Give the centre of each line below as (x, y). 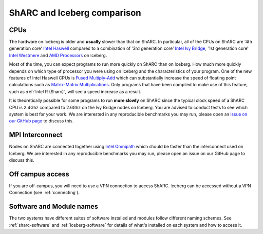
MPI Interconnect (36, 135)
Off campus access (39, 174)
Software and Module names (54, 206)
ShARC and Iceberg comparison (75, 13)
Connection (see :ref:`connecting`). (44, 193)
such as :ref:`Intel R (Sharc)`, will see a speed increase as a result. (75, 91)
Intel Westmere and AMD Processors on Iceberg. (58, 55)
